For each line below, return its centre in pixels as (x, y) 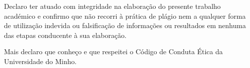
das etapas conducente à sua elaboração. (65, 35)
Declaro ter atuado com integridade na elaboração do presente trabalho (112, 6)
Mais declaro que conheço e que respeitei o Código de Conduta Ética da (114, 51)
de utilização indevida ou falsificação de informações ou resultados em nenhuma (125, 25)
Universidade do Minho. (40, 61)
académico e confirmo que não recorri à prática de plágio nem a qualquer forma (125, 16)
